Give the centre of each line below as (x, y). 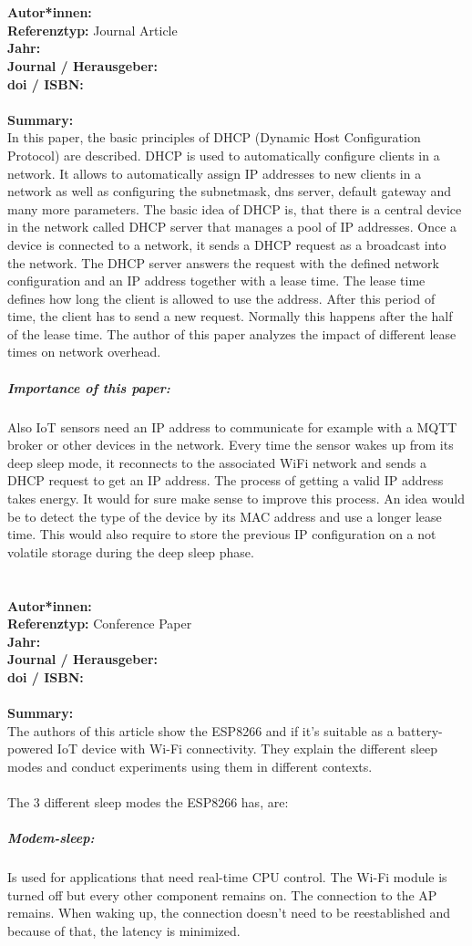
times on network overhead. (84, 352)
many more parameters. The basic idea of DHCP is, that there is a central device (235, 208)
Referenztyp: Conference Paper (100, 624)
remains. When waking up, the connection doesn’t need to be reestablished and (229, 913)
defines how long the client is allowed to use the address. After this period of (221, 298)
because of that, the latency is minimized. (124, 931)
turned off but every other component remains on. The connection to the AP (222, 894)
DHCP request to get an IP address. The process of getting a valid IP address (226, 480)
